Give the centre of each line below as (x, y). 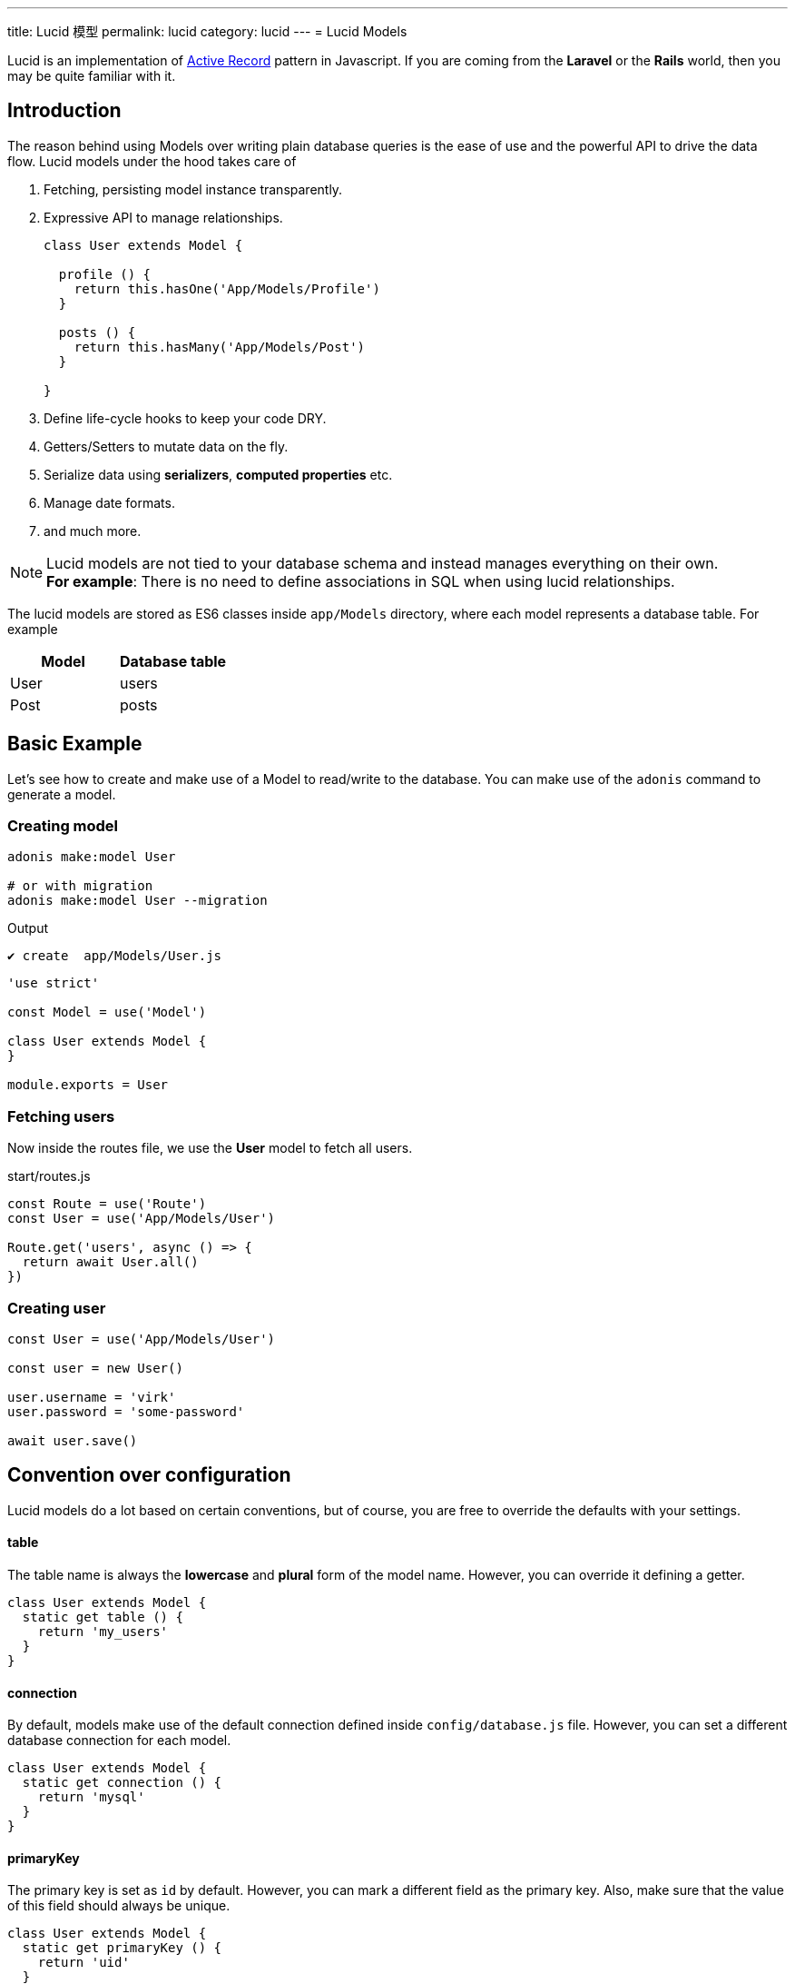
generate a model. (62, 794)
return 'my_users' (103, 1632)
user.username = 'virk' (92, 1397)
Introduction (64, 111)
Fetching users (61, 1116)
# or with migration (80, 886)
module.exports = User (88, 1085)
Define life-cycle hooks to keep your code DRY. (185, 418)
